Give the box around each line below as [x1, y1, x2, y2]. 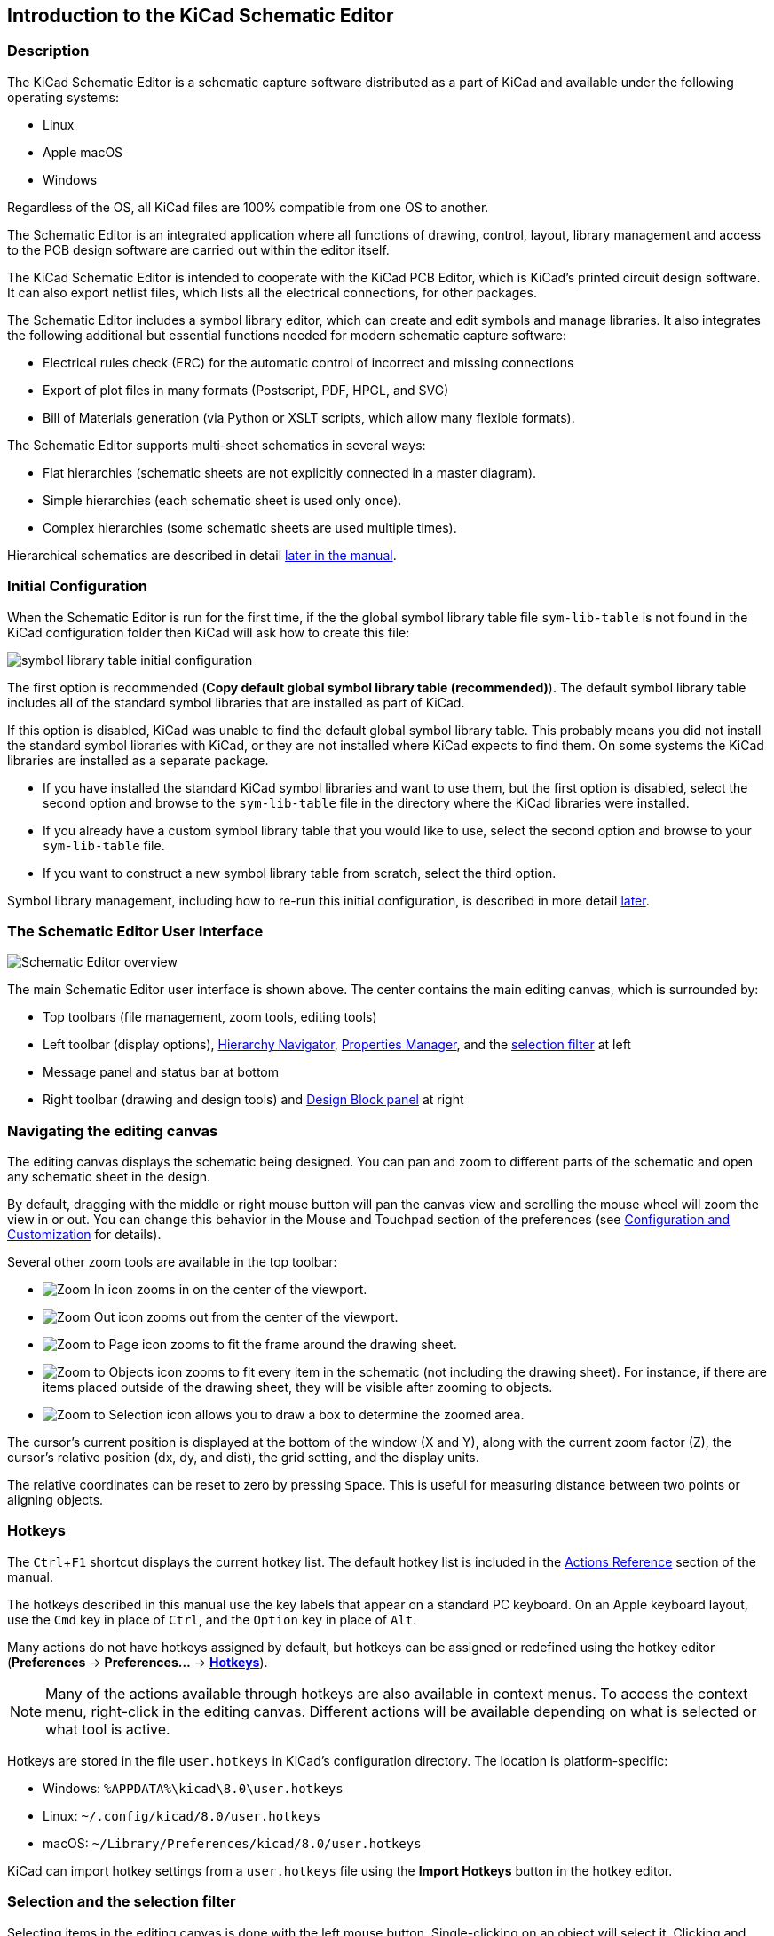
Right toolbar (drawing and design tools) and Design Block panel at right [43, 1092, 464, 1108]
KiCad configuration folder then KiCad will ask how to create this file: [7, 624, 410, 640]
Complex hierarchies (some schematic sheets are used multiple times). [43, 519, 457, 535]
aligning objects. [7, 1492, 104, 1508]
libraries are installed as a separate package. [7, 752, 269, 768]
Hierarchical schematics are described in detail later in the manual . [7, 547, 397, 563]
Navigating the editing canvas [7, 1121, 218, 1140]
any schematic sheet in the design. [7, 1169, 211, 1185]
